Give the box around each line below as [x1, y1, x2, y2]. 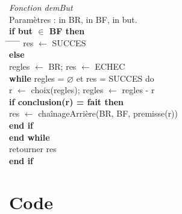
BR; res [48, 60, 77, 72]
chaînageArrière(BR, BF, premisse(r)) [38, 107, 178, 120]
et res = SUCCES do [76, 72, 154, 84]
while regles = [9, 72, 64, 84]
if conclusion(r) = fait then [9, 95, 124, 108]
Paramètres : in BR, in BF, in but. [9, 13, 137, 25]
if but [9, 25, 33, 37]
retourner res [9, 142, 57, 155]
